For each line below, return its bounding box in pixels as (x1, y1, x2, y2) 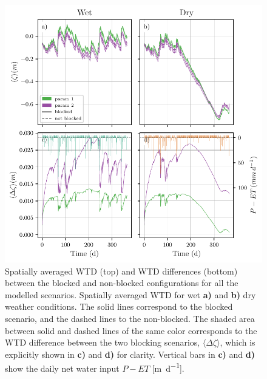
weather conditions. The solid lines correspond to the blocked (5, 300, 233, 313)
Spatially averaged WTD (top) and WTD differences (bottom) (5, 264, 238, 277)
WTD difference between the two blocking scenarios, (5, 336, 200, 349)
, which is (220, 336, 255, 349)
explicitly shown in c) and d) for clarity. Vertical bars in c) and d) (5, 347, 255, 360)
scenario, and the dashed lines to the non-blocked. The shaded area (5, 312, 255, 324)
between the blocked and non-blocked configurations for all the (5, 276, 238, 289)
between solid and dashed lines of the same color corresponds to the (5, 324, 257, 336)
